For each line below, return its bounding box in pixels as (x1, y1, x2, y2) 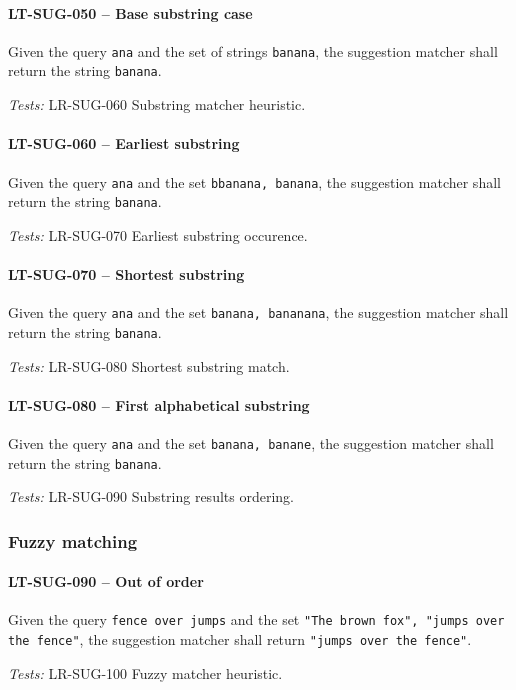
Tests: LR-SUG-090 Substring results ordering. (8, 486, 294, 507)
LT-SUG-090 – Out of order (8, 571, 204, 592)
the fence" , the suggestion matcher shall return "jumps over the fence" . (8, 629, 472, 650)
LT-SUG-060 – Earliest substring (8, 133, 240, 154)
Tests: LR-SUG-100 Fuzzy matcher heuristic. (8, 662, 283, 683)
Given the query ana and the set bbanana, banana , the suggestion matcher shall (8, 171, 501, 192)
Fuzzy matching (8, 528, 138, 553)
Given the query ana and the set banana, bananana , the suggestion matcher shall (8, 302, 509, 323)
